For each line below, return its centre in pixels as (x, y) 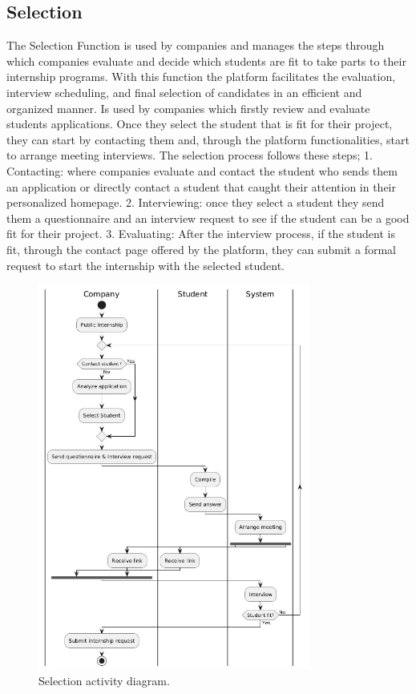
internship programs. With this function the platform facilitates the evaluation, (201, 77)
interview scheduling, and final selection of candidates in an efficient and (184, 92)
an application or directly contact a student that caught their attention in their (201, 186)
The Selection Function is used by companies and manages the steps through (196, 45)
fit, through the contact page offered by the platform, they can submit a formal (201, 249)
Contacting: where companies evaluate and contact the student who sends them (202, 170)
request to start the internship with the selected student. (145, 265)
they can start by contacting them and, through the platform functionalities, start (208, 139)
